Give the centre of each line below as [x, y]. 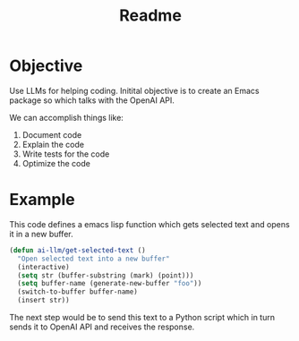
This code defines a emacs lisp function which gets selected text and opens [149, 224]
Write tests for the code [66, 154]
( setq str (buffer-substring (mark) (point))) [106, 275]
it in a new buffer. [41, 234]
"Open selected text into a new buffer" [94, 259]
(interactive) [43, 267]
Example [42, 200]
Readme [150, 16]
